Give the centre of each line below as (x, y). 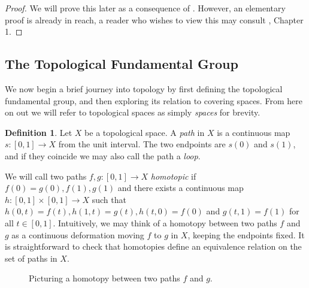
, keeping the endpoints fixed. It (246, 234)
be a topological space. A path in (145, 132)
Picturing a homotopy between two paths (104, 278)
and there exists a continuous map (181, 188)
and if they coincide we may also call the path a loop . (103, 155)
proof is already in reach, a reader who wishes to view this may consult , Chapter (154, 19)
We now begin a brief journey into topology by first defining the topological (144, 88)
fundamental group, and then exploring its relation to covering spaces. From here (154, 100)
